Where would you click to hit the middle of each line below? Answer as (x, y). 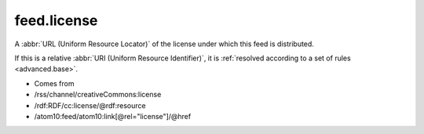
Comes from (54, 83)
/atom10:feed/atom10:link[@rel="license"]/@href (113, 116)
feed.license (56, 20)
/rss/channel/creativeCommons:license (98, 95)
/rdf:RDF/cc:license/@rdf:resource (90, 105)
